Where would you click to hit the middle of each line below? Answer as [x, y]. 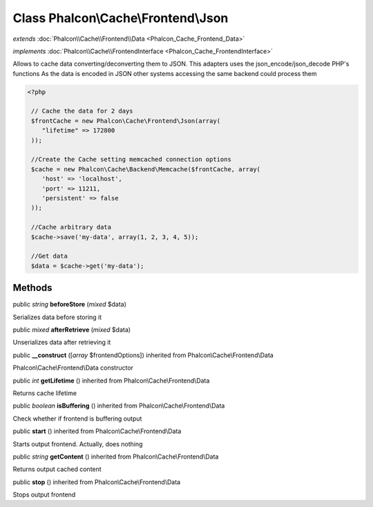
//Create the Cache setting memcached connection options [131, 160]
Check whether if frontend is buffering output [77, 419]
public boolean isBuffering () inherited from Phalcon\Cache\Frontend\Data [119, 406]
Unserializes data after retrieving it [62, 343]
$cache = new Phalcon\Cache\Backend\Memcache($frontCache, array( [146, 169]
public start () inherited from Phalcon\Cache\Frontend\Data [97, 431]
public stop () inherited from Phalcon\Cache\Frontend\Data [97, 482]
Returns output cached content [57, 469]
